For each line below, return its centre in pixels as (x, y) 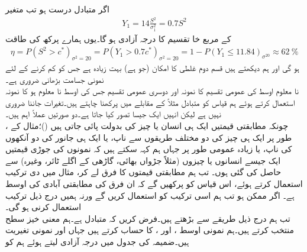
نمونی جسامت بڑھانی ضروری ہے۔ (55, 79)
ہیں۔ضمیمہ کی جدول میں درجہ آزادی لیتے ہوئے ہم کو (97, 241)
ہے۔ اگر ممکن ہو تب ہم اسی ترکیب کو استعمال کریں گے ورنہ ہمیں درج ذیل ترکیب (150, 195)
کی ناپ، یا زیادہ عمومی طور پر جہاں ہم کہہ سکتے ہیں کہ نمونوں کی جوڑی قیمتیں (149, 149)
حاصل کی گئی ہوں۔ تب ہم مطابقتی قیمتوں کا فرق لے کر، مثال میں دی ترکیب (143, 172)
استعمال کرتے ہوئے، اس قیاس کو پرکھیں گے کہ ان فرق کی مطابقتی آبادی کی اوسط (154, 183)
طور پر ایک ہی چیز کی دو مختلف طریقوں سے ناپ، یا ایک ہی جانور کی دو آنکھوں (149, 137)
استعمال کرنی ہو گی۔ (43, 207)
